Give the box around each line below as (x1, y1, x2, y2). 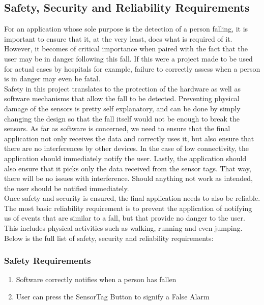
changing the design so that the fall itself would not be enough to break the (4, 113, 240, 124)
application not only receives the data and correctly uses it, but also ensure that (4, 133, 254, 143)
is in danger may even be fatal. (4, 73, 101, 84)
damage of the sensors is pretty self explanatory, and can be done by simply (4, 103, 241, 113)
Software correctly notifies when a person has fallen (16, 274, 177, 285)
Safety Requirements (4, 254, 91, 267)
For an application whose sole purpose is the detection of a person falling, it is (4, 23, 248, 34)
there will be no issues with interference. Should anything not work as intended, (4, 173, 253, 184)
